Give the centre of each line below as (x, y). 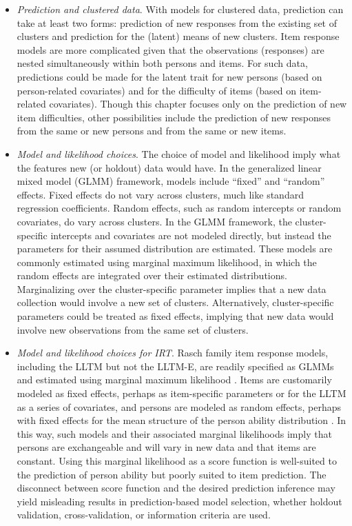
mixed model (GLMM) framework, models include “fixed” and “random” (171, 181)
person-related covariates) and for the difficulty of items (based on (157, 90)
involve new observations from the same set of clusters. (133, 329)
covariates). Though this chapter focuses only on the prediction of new (198, 104)
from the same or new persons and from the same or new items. (152, 131)
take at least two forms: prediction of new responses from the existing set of (177, 22)
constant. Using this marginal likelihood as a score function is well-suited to (177, 461)
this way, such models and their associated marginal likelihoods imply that (174, 433)
